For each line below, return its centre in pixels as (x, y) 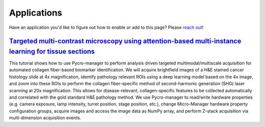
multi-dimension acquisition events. (45, 118)
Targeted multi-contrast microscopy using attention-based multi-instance (125, 41)
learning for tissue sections (52, 51)
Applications (36, 13)
